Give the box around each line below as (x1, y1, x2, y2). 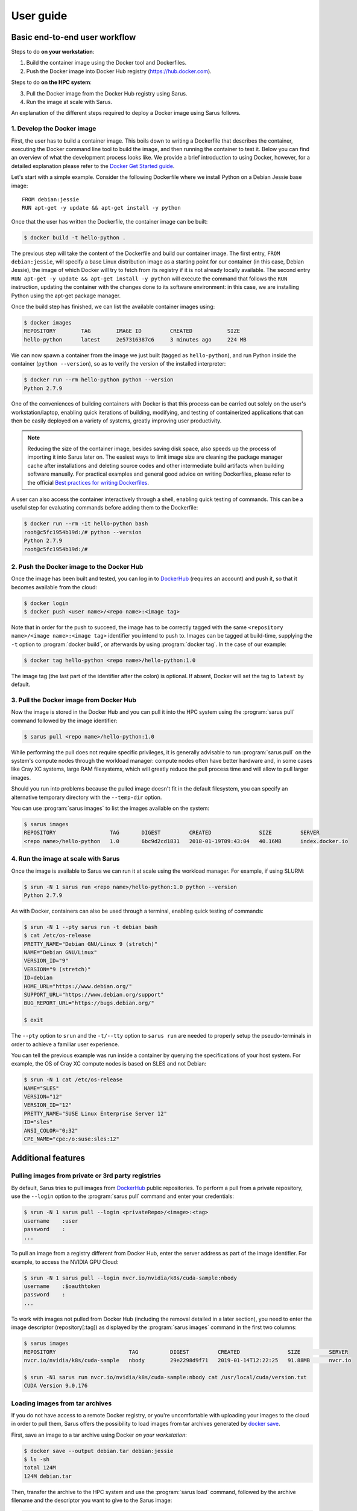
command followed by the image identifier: (11, 717, 118, 724)
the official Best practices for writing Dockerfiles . (27, 479, 150, 486)
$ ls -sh (24, 1456, 50, 1463)
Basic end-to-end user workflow (11, 32, 136, 42)
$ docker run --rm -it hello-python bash (24, 520, 148, 527)
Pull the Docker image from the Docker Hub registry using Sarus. (26, 89, 188, 97)
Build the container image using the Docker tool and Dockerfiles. (26, 59, 187, 66)
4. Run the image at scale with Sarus (11, 855, 120, 863)
